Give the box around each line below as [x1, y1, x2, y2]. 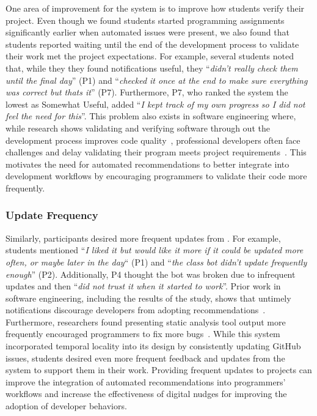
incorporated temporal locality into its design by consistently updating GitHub [5, 340, 301, 352]
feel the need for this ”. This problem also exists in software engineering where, [5, 110, 296, 122]
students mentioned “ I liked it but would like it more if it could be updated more [5, 243, 304, 256]
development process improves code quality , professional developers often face [5, 133, 301, 146]
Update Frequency [5, 207, 98, 223]
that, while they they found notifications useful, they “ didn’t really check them [5, 61, 298, 74]
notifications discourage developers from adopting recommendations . [5, 303, 266, 316]
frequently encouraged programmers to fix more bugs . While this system [5, 327, 280, 340]
